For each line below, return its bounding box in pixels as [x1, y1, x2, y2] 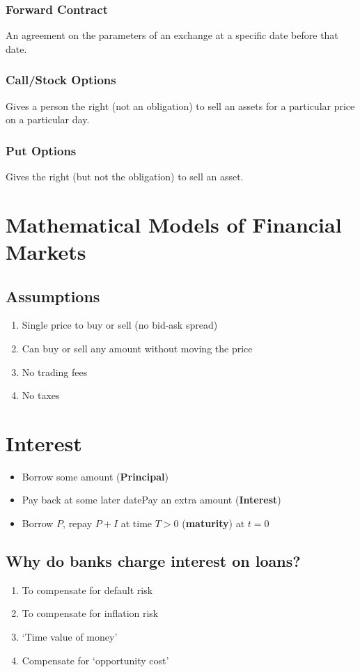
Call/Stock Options [6, 71, 116, 88]
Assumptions [6, 285, 100, 306]
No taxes [22, 388, 60, 403]
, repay [63, 516, 93, 531]
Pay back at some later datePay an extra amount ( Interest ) [22, 492, 281, 507]
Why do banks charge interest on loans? [6, 550, 301, 572]
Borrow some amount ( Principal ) [22, 469, 169, 483]
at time [120, 516, 152, 531]
